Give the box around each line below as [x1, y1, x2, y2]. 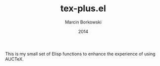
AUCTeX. [5, 56, 24, 62]
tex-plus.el [60, 3, 107, 14]
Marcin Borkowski [65, 19, 102, 25]
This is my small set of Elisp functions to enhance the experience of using [5, 51, 156, 57]
